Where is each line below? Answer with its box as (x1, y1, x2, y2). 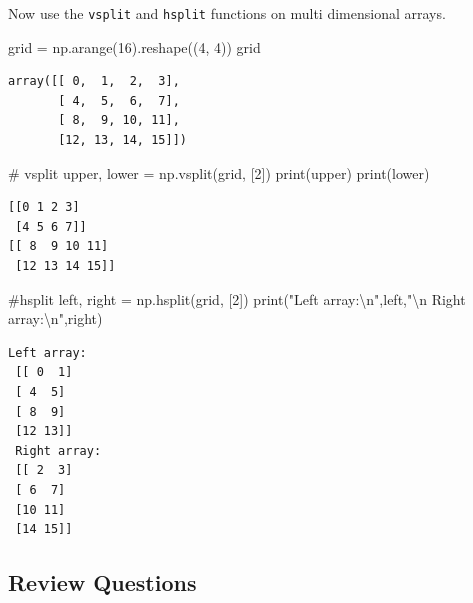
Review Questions (8, 567, 197, 598)
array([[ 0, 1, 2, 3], (8, 74, 180, 89)
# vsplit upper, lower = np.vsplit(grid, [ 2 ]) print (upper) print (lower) (8, 162, 430, 183)
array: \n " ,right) (8, 308, 103, 329)
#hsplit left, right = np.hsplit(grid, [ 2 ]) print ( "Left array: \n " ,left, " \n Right (8, 288, 466, 309)
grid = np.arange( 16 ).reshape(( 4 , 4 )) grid (8, 36, 261, 57)
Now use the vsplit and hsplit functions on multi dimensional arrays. (8, 3, 446, 23)
